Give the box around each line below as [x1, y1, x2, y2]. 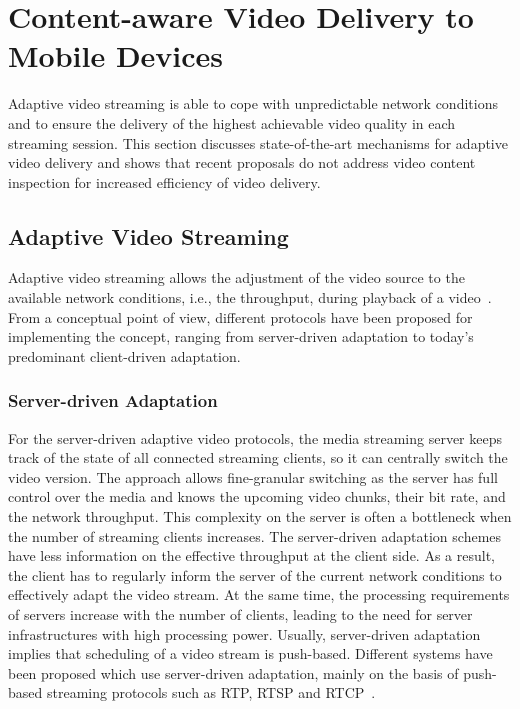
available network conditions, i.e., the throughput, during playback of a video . [8, 287, 492, 308]
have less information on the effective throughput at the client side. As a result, [8, 545, 495, 566]
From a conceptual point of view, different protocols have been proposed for [8, 306, 473, 327]
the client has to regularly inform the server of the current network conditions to [8, 564, 502, 585]
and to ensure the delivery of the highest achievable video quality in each [8, 112, 456, 133]
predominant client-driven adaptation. [8, 345, 241, 366]
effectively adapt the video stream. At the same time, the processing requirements [8, 584, 510, 605]
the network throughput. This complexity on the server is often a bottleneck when [8, 506, 512, 527]
